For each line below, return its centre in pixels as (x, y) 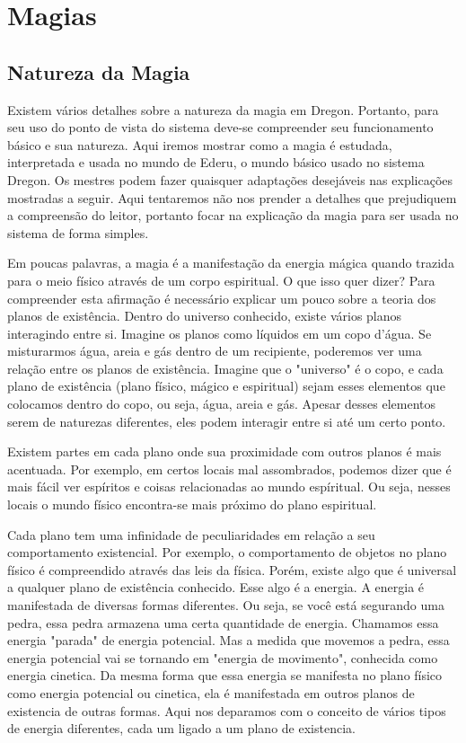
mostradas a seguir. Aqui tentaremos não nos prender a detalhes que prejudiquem (232, 197)
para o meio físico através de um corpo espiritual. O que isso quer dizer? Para (221, 280)
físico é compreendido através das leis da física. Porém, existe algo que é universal (232, 569)
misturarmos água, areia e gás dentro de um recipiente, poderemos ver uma (215, 351)
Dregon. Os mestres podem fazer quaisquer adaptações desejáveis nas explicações (230, 179)
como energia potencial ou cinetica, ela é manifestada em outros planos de (211, 692)
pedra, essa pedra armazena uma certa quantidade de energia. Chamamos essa (223, 622)
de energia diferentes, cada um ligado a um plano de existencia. (181, 728)
